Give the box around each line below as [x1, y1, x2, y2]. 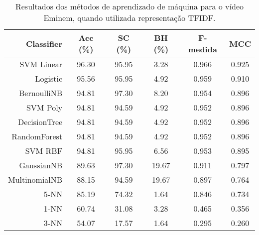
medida [188, 43, 217, 55]
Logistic [35, 73, 63, 84]
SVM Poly [26, 102, 63, 113]
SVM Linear [19, 58, 63, 70]
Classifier [25, 37, 63, 49]
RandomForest [11, 130, 63, 142]
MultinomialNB [8, 174, 63, 185]
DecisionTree [17, 116, 63, 127]
